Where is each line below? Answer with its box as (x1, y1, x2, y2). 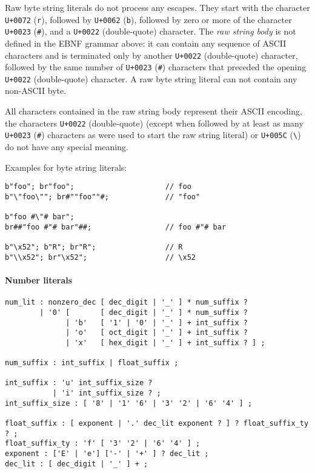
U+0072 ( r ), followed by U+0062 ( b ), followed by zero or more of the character (5, 13, 292, 25)
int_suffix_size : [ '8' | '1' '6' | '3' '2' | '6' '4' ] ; (5, 399, 253, 408)
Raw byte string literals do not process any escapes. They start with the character (5, 1, 310, 13)
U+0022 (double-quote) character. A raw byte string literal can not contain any (5, 72, 297, 85)
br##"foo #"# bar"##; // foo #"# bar (5, 222, 227, 231)
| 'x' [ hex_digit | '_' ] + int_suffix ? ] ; (65, 338, 265, 347)
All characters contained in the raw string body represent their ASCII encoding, (5, 105, 302, 117)
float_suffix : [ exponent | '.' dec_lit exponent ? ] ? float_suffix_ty (5, 419, 309, 428)
